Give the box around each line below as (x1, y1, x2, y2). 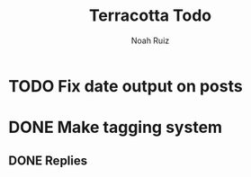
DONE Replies (8, 153, 88, 168)
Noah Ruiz (130, 35, 170, 46)
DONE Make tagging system (8, 118, 222, 137)
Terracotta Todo (88, 5, 212, 26)
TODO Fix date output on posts (8, 75, 244, 96)
